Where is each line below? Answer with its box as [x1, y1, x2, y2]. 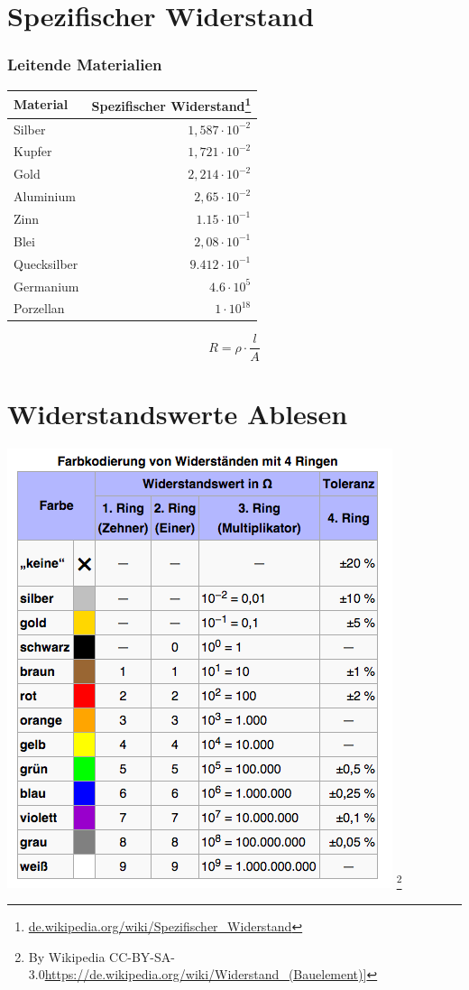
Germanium [14, 276, 79, 295]
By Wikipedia [28, 947, 106, 966]
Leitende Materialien [7, 53, 162, 76]
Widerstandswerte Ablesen [7, 394, 348, 431]
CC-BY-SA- [109, 947, 175, 966]
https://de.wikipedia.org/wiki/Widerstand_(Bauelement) [44, 965, 363, 984]
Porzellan [14, 299, 65, 318]
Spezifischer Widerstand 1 [91, 94, 252, 115]
